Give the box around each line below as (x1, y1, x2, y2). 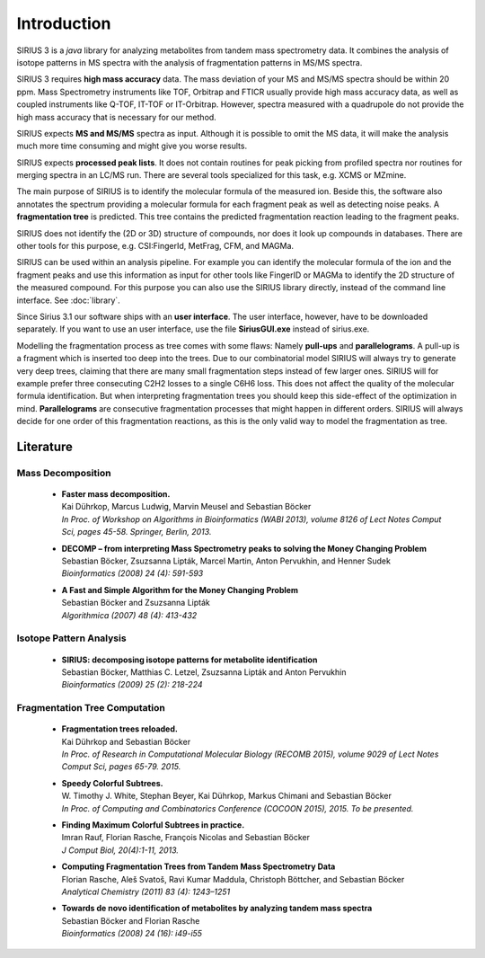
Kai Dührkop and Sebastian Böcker (61, 736, 191, 747)
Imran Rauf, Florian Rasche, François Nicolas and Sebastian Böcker (61, 832, 310, 843)
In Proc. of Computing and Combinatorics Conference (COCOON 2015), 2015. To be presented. (61, 803, 414, 813)
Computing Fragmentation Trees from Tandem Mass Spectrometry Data (61, 861, 336, 872)
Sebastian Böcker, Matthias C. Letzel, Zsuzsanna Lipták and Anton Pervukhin (61, 666, 347, 678)
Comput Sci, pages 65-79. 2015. (61, 761, 181, 772)
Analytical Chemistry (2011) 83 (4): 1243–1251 (61, 886, 231, 897)
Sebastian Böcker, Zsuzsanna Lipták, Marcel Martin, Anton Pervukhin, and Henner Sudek (61, 555, 391, 566)
